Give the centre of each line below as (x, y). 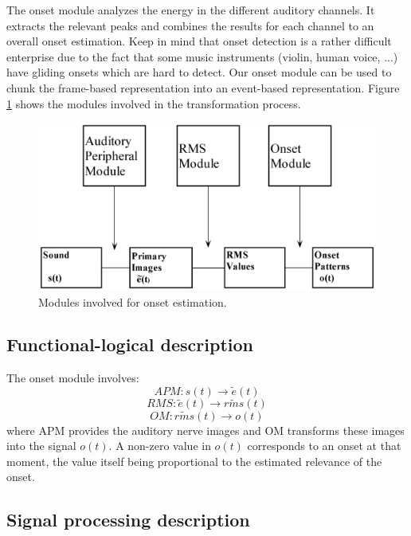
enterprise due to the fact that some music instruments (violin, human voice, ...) (202, 56)
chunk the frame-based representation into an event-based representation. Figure (203, 87)
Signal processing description (128, 520)
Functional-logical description (130, 344)
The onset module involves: (73, 378)
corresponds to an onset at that (324, 446)
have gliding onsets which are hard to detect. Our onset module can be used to (199, 72)
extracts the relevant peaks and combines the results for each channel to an (190, 25)
